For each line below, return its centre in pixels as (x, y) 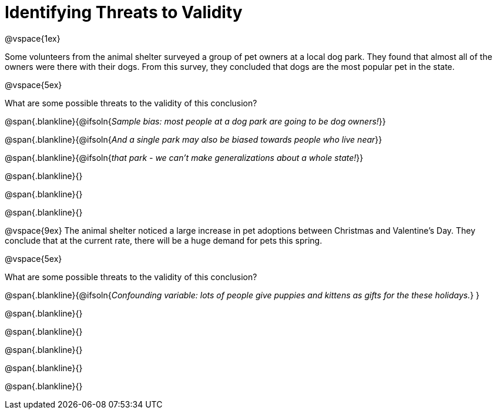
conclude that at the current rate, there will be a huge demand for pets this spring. (164, 240)
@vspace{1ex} (33, 38)
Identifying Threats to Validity (124, 12)
